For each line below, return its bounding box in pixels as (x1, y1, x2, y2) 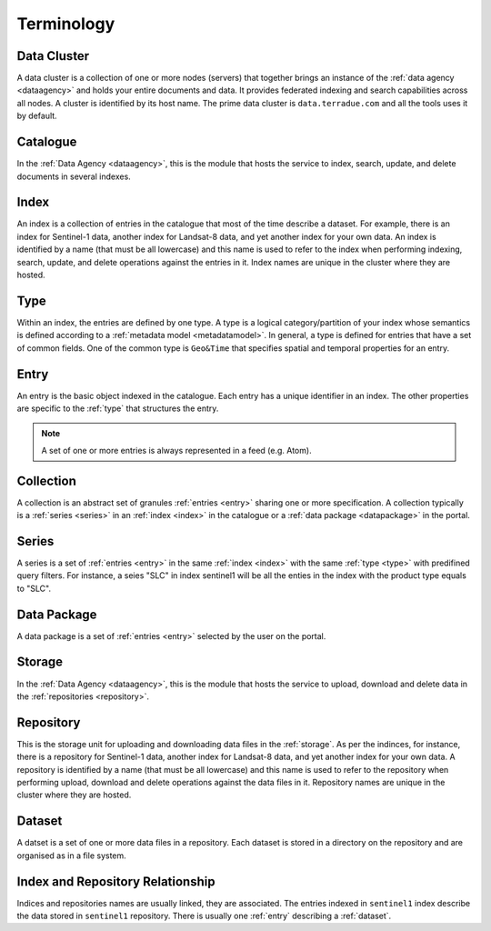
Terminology (16, 14, 115, 34)
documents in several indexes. (16, 171, 131, 182)
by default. (16, 110, 58, 122)
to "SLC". (16, 583, 52, 594)
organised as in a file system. (16, 850, 126, 861)
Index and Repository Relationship (16, 874, 215, 889)
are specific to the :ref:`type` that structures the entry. (16, 403, 219, 414)
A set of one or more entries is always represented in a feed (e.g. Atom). (41, 445, 313, 455)
